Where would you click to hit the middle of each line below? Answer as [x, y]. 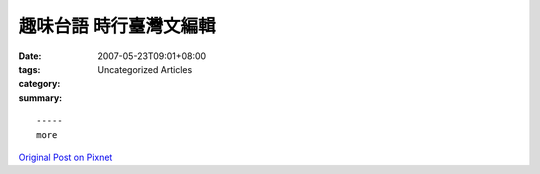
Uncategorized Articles [145, 69]
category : [39, 84]
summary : [40, 97]
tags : [29, 69]
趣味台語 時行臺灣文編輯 [117, 26]
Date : [30, 56]
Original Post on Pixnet [65, 157]
